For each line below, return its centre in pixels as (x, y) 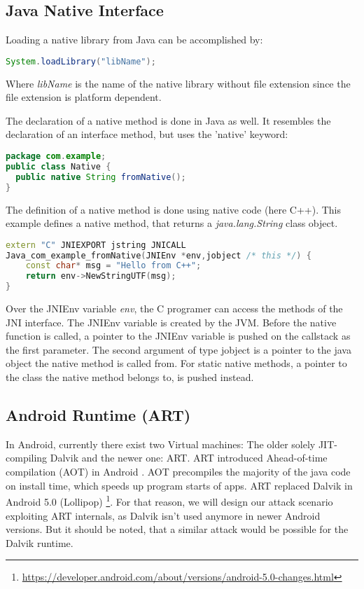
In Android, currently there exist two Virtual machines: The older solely (161, 444)
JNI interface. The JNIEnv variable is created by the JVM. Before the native (171, 322)
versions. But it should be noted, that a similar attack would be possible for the (177, 529)
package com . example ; (56, 157)
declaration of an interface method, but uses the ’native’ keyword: (147, 134)
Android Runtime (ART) (98, 415)
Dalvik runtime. (40, 542)
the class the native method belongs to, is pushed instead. (130, 377)
